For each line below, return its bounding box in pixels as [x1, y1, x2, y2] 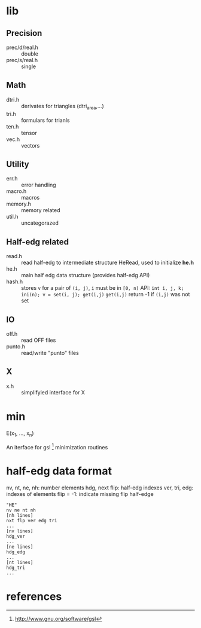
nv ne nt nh [6, 507, 36, 513]
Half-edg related [6, 237, 69, 247]
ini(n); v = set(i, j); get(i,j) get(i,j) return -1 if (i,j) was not [21, 291, 190, 298]
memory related [21, 207, 61, 214]
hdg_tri [6, 565, 26, 571]
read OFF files [21, 336, 56, 344]
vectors [21, 142, 40, 149]
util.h [6, 213, 19, 220]
